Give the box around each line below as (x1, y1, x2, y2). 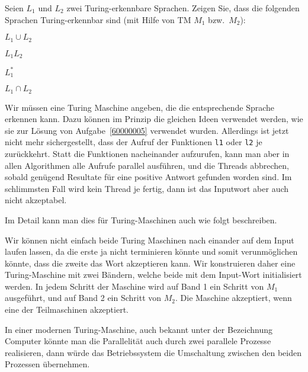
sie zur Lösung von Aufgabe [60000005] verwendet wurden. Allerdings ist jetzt (5, 124, 289, 136)
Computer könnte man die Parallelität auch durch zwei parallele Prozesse (5, 335, 271, 347)
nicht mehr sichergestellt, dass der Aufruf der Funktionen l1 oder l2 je (5, 136, 262, 148)
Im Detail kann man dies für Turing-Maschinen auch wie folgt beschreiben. (5, 213, 277, 226)
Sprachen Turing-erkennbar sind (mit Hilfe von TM (5, 13, 191, 25)
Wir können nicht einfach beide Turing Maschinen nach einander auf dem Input (5, 233, 294, 246)
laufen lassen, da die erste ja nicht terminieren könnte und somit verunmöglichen (5, 245, 298, 258)
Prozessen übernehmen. (5, 358, 90, 370)
